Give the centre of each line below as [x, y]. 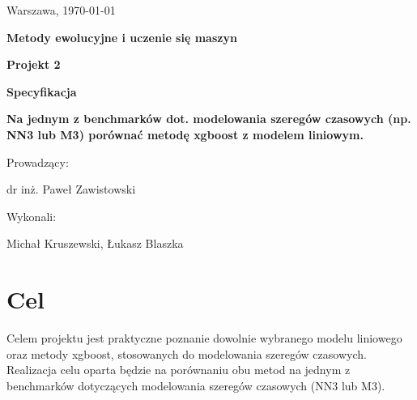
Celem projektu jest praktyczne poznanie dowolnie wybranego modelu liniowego [204, 338]
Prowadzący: [38, 162]
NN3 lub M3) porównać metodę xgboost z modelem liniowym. [185, 134]
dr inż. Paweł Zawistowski [71, 189]
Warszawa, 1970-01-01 [61, 10]
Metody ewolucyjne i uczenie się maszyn [122, 37]
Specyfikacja [42, 91]
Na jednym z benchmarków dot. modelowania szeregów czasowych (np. [209, 119]
